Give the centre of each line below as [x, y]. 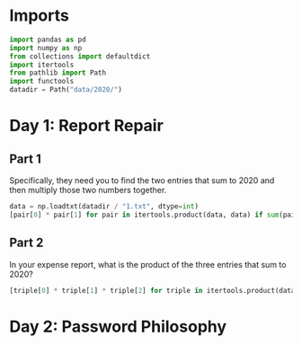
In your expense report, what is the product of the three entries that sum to [148, 264]
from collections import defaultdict [80, 56]
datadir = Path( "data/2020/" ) [66, 90]
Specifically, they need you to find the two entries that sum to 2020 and [142, 181]
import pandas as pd [48, 40]
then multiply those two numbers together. [88, 190]
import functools [42, 82]
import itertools [42, 65]
